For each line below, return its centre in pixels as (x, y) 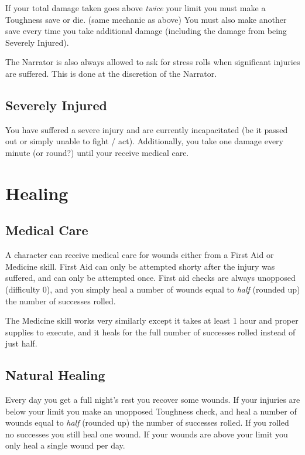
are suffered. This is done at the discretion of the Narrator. (111, 73)
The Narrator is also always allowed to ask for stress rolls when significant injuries (153, 62)
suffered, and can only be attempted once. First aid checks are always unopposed (150, 278)
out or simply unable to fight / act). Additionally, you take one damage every (145, 141)
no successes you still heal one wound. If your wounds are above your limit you (147, 434)
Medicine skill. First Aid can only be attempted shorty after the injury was (140, 266)
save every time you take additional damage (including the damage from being (146, 31)
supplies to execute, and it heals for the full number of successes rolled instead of (150, 332)
